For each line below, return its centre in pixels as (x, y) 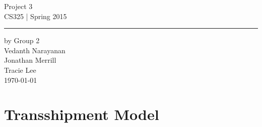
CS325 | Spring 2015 (36, 16)
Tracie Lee (20, 70)
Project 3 (18, 6)
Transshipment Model (82, 114)
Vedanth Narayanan (35, 50)
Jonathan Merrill (30, 60)
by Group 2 (22, 40)
